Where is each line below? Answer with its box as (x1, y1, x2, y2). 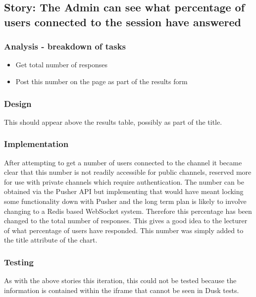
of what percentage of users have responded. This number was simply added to (4, 225, 244, 235)
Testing (4, 255, 34, 268)
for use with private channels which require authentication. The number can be (4, 176, 244, 187)
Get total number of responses (15, 59, 107, 70)
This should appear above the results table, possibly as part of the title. (4, 116, 222, 127)
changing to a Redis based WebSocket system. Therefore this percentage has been (4, 205, 252, 216)
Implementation (4, 138, 69, 150)
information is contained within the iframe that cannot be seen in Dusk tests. (4, 285, 239, 295)
